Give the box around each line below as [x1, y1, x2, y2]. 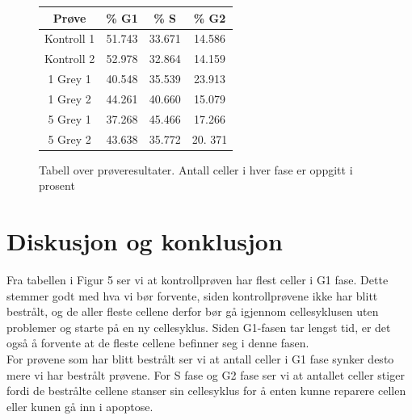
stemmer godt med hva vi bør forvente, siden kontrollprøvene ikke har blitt [6, 287, 378, 304]
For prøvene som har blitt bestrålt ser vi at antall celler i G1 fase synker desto [6, 350, 394, 367]
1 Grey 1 [48, 70, 91, 87]
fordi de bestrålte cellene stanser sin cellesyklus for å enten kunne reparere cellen [6, 382, 406, 399]
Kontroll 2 [44, 50, 95, 67]
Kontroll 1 [44, 30, 95, 47]
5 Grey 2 [48, 130, 91, 147]
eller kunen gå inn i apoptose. [6, 397, 153, 414]
